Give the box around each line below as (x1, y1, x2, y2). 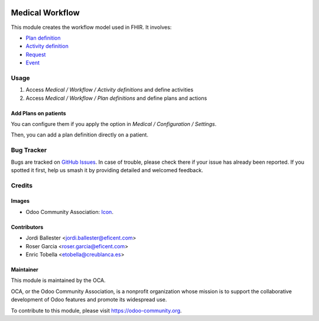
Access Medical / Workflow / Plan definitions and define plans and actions (25, 95, 207, 102)
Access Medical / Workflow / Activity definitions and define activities (25, 86, 194, 93)
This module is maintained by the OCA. (11, 277, 106, 284)
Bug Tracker (11, 146, 47, 154)
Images (11, 197, 30, 205)
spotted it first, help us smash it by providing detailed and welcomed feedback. (11, 166, 203, 174)
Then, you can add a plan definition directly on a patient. (11, 131, 149, 138)
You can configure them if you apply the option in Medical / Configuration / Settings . (11, 121, 217, 127)
